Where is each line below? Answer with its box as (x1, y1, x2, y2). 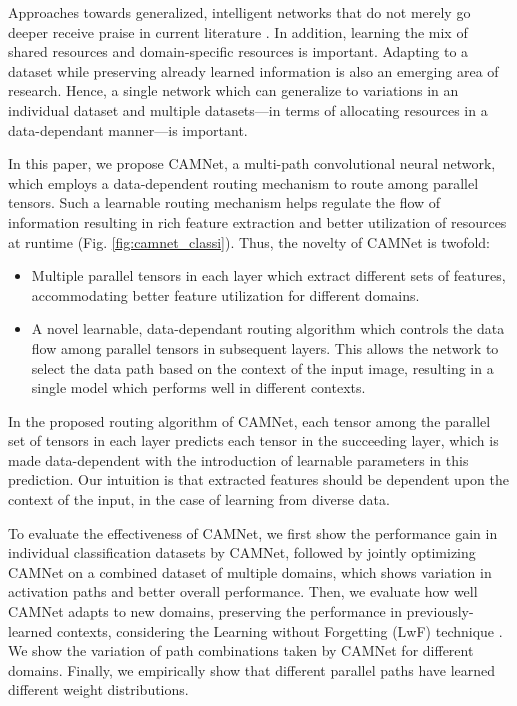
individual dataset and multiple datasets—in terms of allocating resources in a (8, 99, 488, 120)
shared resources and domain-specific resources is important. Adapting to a (8, 41, 469, 62)
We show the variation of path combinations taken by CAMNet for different (8, 640, 474, 661)
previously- (406, 601, 474, 622)
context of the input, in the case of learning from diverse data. (8, 489, 390, 510)
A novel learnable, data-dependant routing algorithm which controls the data (31, 318, 505, 339)
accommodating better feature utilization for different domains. (31, 284, 420, 305)
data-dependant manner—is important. (8, 119, 248, 140)
